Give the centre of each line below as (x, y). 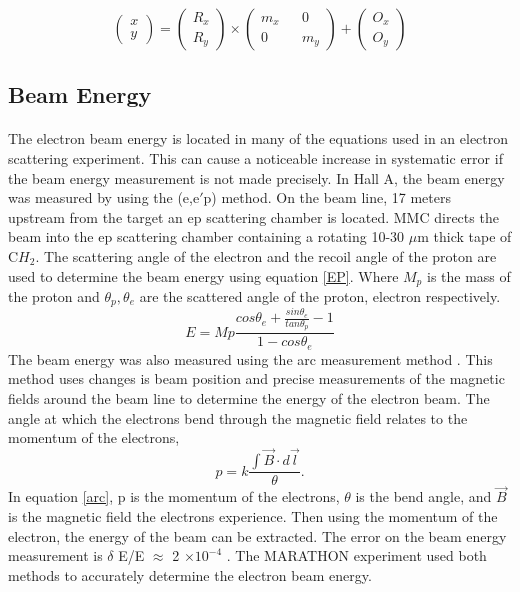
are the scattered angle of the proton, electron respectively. (320, 295)
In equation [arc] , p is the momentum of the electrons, (174, 496)
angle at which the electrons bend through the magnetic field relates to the (238, 417)
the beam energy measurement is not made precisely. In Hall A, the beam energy (256, 177)
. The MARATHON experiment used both (356, 555)
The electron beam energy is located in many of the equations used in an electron (258, 138)
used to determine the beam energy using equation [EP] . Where (203, 275)
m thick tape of (464, 236)
